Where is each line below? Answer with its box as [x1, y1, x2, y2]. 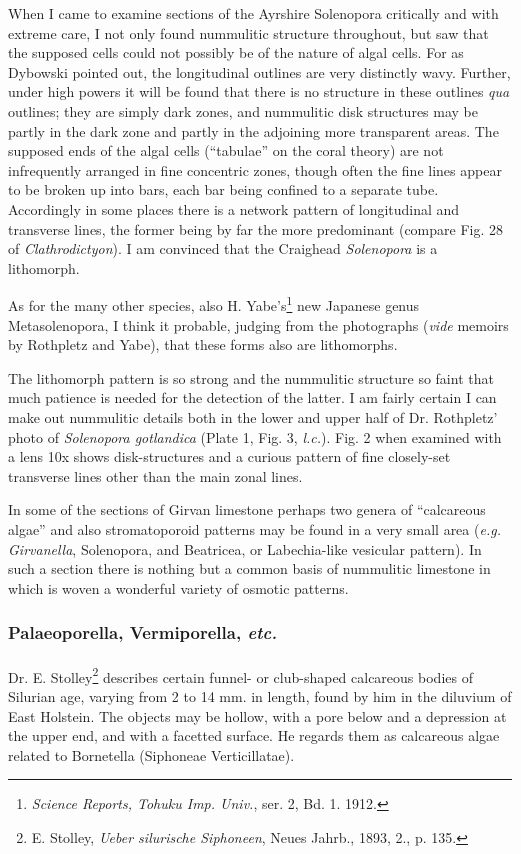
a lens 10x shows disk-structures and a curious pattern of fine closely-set [8, 446, 451, 467]
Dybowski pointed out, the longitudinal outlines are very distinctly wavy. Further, [8, 61, 511, 82]
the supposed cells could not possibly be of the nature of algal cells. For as [8, 42, 464, 63]
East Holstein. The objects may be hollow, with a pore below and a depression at [8, 705, 507, 726]
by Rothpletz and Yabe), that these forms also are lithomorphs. [8, 334, 398, 355]
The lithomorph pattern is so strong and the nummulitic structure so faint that [8, 367, 494, 388]
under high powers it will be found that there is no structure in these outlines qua [8, 81, 510, 102]
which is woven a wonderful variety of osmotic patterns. [8, 577, 349, 598]
